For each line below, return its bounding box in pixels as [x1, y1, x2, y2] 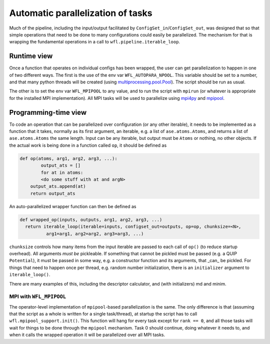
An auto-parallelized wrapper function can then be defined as [9, 203, 136, 209]
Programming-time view [9, 108, 87, 117]
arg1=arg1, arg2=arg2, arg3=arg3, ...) [45, 231, 144, 237]
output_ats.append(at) [30, 184, 86, 189]
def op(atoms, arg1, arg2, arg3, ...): [19, 155, 117, 161]
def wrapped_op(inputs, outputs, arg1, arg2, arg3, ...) [19, 217, 162, 222]
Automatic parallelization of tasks [9, 7, 152, 18]
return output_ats [30, 190, 75, 196]
